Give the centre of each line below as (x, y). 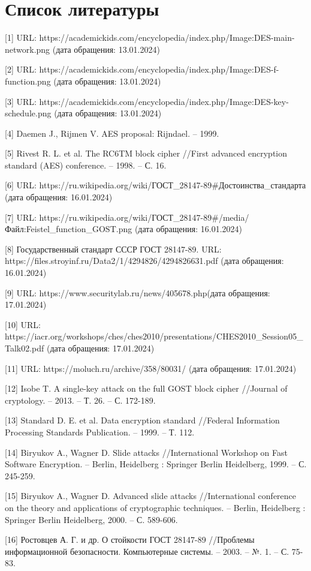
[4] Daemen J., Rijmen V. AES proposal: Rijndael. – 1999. (112, 133)
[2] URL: (21, 69)
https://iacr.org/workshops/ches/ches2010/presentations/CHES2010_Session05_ (154, 336)
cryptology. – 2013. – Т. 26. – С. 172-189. (80, 400)
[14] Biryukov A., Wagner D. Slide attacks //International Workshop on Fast (146, 452)
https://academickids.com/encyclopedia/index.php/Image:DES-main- (167, 37)
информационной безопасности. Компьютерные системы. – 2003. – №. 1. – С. (147, 551)
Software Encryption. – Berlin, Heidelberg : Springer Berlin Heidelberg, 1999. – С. (156, 464)
